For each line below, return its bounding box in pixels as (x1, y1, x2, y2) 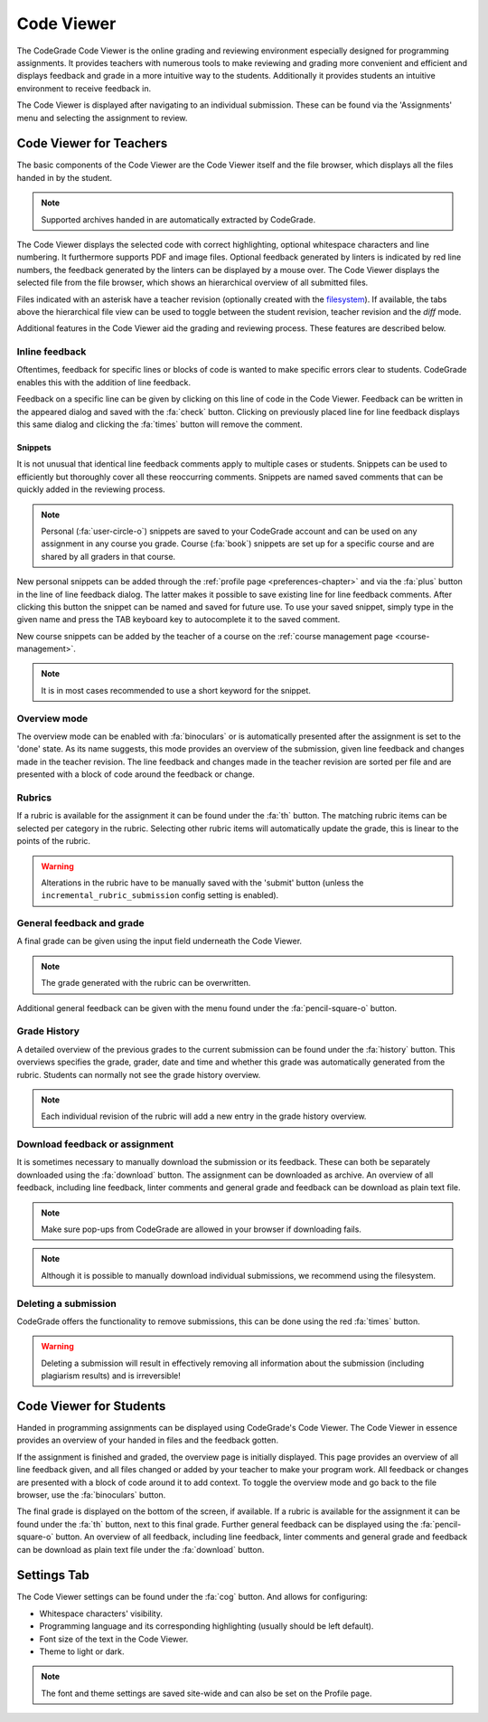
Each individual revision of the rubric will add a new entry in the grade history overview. (41, 1111, 367, 1121)
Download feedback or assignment (16, 1138, 174, 1150)
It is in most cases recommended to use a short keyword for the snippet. (41, 685, 312, 695)
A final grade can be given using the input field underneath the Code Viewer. (16, 936, 303, 947)
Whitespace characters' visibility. (39, 1608, 163, 1619)
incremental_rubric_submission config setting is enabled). (41, 890, 279, 901)
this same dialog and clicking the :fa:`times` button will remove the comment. (16, 419, 303, 430)
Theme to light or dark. (39, 1646, 126, 1657)
